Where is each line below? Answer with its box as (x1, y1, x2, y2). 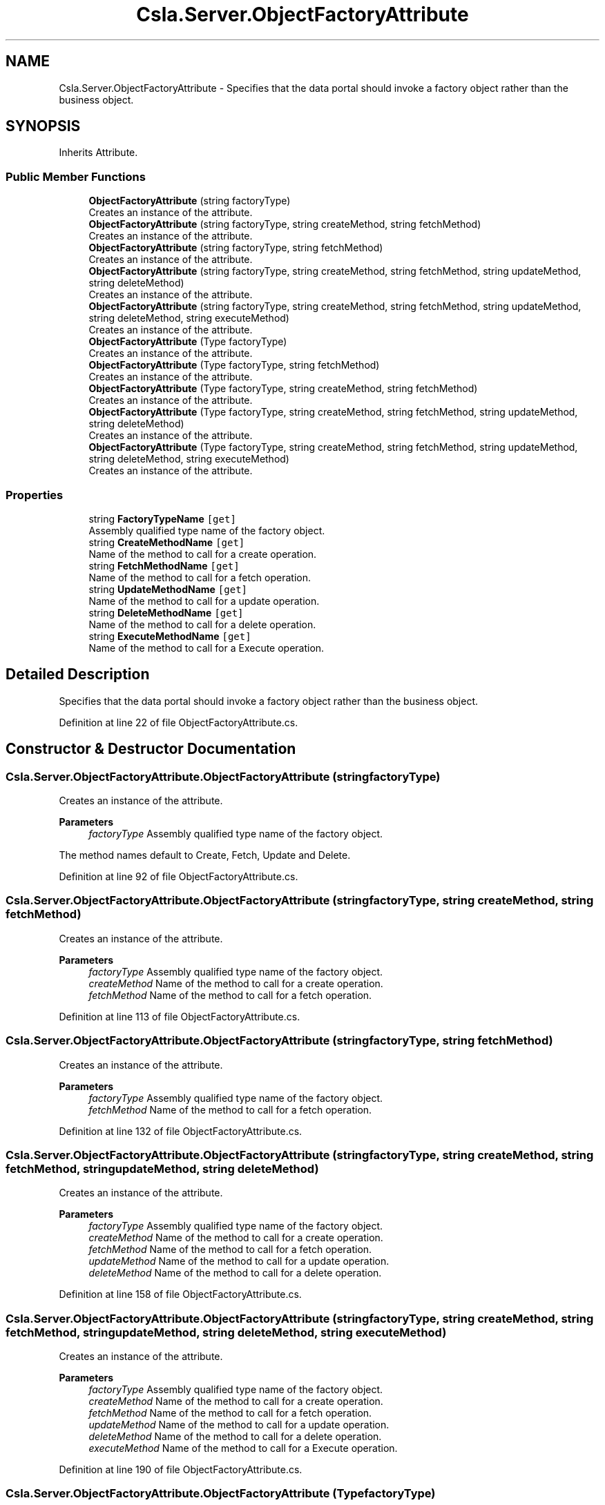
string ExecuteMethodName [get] (88, 630, 251, 642)
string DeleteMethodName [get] (88, 606, 244, 619)
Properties (6, 487, 64, 502)
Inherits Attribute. (59, 146, 138, 159)
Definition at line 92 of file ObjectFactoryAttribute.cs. (59, 871, 298, 882)
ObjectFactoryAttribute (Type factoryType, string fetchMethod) (88, 359, 380, 371)
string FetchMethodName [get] (88, 559, 240, 572)
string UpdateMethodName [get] (88, 583, 247, 595)
